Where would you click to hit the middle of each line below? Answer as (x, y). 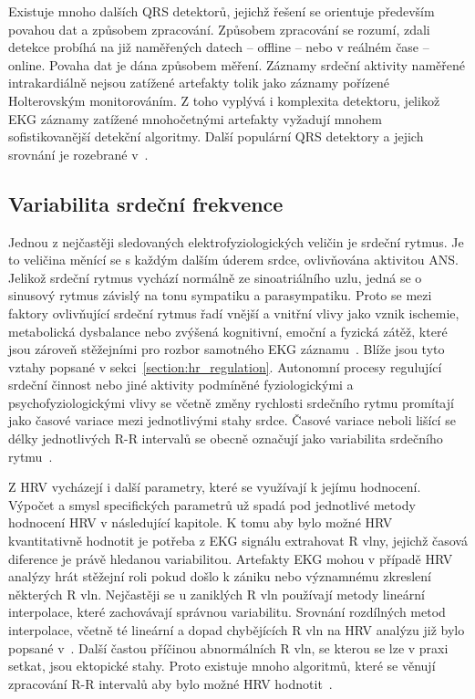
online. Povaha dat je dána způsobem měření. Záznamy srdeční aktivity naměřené (237, 64)
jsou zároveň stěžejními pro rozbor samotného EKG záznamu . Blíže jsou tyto (227, 349)
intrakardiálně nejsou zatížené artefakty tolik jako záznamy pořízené (199, 83)
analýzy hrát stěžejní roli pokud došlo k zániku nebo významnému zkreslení (220, 576)
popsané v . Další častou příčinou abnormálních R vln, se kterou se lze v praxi (228, 647)
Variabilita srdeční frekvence (146, 203)
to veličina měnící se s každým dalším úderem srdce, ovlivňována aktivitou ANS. (233, 260)
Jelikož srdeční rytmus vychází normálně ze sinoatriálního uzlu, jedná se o (215, 277)
